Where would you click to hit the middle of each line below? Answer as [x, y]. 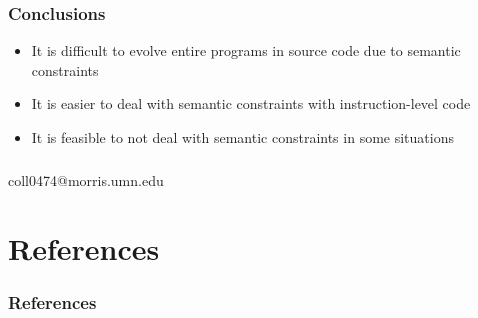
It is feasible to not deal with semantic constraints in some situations [242, 137]
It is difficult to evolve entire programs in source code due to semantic [246, 50]
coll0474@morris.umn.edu [86, 179]
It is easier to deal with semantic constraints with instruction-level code [251, 103]
